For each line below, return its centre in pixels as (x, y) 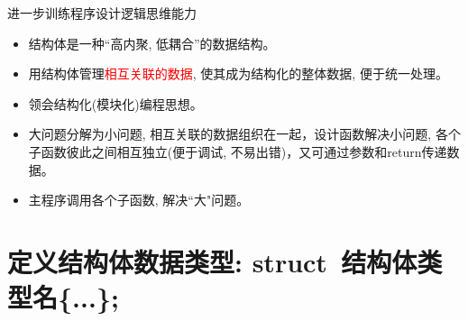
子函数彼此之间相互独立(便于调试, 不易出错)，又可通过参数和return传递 (238, 151)
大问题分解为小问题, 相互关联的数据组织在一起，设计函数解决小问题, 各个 (244, 134)
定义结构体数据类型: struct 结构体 (212, 261)
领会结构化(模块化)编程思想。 (115, 103)
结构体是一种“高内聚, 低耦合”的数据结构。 (152, 43)
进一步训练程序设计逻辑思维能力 (102, 13)
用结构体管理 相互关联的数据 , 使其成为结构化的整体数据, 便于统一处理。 (238, 73)
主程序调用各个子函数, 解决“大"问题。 (139, 200)
